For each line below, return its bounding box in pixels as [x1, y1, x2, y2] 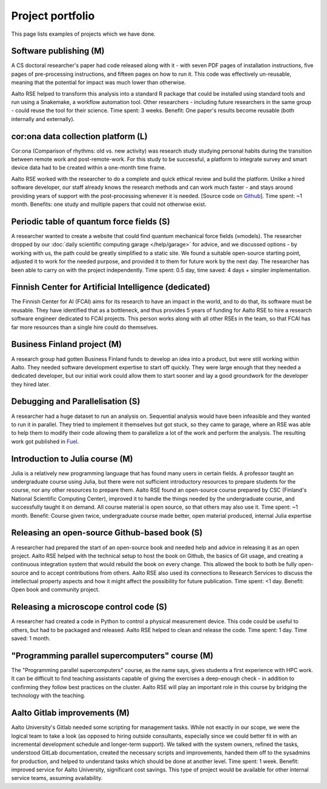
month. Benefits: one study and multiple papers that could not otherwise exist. [11, 200, 207, 208]
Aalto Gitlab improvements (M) [11, 708, 130, 718]
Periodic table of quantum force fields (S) [11, 216, 171, 226]
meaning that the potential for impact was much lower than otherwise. [11, 79, 186, 86]
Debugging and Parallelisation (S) [11, 397, 140, 407]
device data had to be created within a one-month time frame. [11, 164, 167, 171]
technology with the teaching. [11, 692, 86, 699]
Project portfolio [11, 9, 95, 22]
